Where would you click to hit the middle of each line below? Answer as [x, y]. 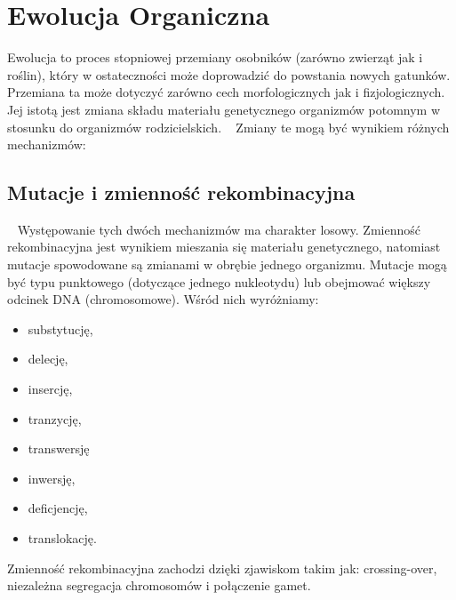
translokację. [62, 538]
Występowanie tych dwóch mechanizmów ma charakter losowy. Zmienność [219, 229]
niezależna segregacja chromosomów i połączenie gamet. [159, 585]
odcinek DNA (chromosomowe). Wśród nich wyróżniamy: [163, 299]
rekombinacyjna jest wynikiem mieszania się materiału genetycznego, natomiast [224, 247]
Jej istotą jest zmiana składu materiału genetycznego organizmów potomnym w [224, 109]
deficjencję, [58, 508]
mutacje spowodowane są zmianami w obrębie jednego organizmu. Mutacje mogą [227, 264]
